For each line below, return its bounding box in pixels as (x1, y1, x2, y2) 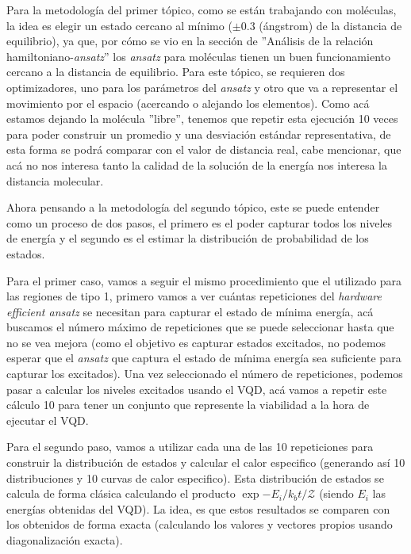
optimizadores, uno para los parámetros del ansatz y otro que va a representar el (6, 78, 398, 95)
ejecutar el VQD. (6, 411, 89, 428)
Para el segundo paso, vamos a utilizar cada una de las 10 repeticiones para (6, 438, 374, 455)
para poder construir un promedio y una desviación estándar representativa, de (6, 125, 391, 142)
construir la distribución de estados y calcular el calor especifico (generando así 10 (6, 454, 405, 471)
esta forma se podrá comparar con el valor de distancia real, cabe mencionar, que (6, 141, 401, 158)
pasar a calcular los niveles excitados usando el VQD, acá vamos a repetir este (6, 380, 387, 397)
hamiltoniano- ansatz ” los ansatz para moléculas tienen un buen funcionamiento (6, 48, 390, 64)
